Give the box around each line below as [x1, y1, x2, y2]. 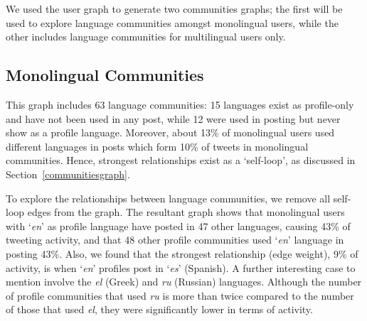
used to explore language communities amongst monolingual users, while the [6, 15, 339, 30]
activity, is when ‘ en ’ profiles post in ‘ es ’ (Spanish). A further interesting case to [6, 260, 356, 275]
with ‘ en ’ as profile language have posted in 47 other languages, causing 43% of [6, 218, 351, 233]
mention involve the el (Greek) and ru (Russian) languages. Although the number [6, 274, 362, 289]
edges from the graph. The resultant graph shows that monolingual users [27, 205, 345, 219]
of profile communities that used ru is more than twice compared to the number [6, 288, 354, 303]
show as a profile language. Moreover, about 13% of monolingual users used [6, 125, 335, 140]
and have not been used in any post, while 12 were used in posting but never [6, 111, 341, 126]
